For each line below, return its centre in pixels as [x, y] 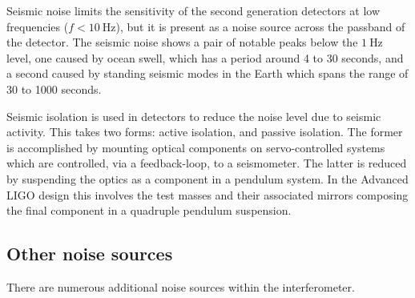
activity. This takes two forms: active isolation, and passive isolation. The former [205, 132]
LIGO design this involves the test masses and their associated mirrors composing [207, 194]
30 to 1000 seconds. [54, 89]
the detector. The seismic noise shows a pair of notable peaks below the [182, 42]
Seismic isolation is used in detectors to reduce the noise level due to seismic [194, 116]
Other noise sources [90, 254]
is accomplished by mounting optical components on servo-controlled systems [196, 147]
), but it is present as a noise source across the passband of [260, 26]
